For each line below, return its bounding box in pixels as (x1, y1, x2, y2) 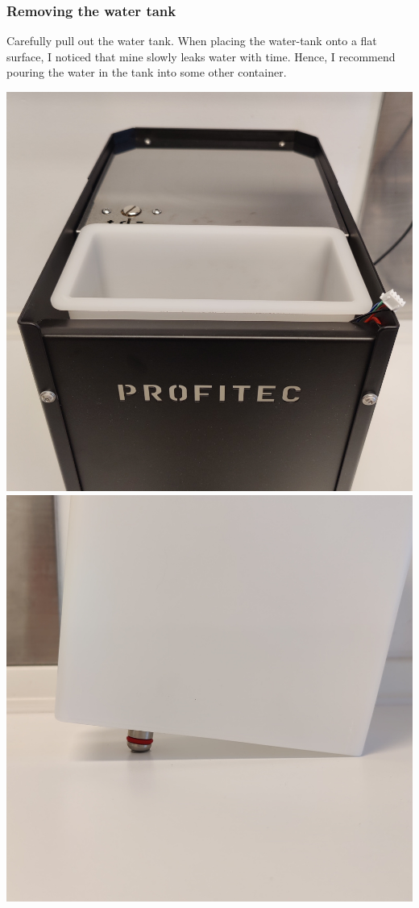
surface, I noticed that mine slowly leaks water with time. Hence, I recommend (6, 48, 396, 65)
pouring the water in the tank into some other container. (6, 64, 287, 81)
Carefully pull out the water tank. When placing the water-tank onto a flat (6, 32, 377, 49)
